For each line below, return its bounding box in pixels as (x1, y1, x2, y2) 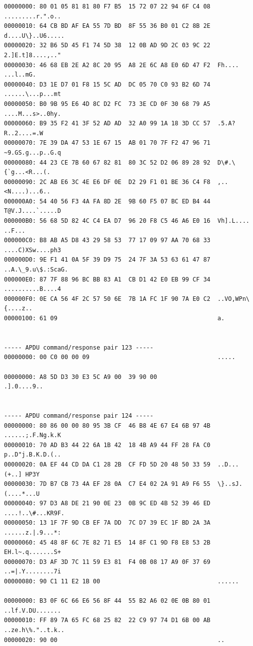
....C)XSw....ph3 (4, 246, 61, 254)
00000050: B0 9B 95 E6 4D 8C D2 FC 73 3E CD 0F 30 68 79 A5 (4, 100, 211, 107)
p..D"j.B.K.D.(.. (4, 451, 61, 459)
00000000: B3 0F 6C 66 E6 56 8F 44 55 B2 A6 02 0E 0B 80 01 (4, 597, 211, 605)
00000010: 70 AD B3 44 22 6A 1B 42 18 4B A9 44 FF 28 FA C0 (4, 441, 211, 449)
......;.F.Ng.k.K (4, 432, 61, 439)
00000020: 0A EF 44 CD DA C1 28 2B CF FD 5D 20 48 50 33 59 (4, 461, 211, 468)
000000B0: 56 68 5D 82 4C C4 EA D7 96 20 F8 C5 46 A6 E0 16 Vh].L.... (4, 217, 250, 225)
